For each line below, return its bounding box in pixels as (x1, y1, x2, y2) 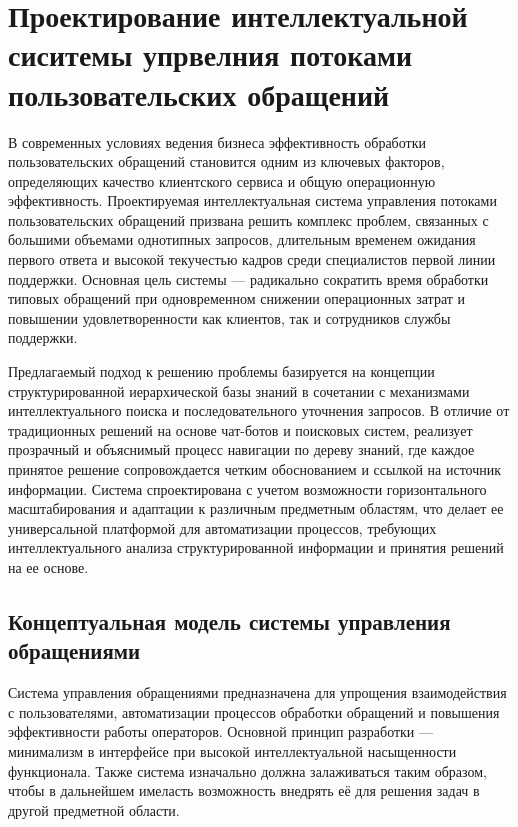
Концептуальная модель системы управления (8, 605, 451, 636)
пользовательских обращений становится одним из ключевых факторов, (8, 151, 445, 172)
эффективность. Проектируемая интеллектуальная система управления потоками (8, 190, 497, 211)
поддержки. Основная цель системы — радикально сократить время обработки (8, 268, 489, 289)
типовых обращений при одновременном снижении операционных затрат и (8, 288, 466, 309)
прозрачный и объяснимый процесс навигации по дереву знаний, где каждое (8, 439, 475, 460)
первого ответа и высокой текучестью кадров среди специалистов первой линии (8, 249, 496, 270)
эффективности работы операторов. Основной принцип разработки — (8, 721, 434, 742)
